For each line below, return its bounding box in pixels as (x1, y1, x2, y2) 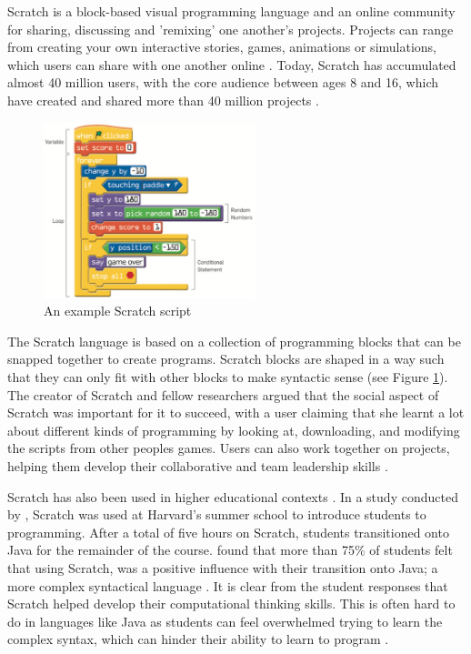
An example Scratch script (44, 301, 192, 320)
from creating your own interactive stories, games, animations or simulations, (7, 37, 437, 56)
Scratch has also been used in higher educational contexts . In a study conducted (7, 487, 458, 506)
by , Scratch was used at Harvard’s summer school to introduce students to (7, 505, 426, 524)
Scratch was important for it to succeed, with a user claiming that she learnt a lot (7, 403, 465, 422)
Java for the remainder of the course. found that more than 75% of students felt (7, 540, 453, 559)
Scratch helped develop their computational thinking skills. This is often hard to (7, 594, 456, 613)
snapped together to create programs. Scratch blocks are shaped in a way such (7, 349, 445, 368)
